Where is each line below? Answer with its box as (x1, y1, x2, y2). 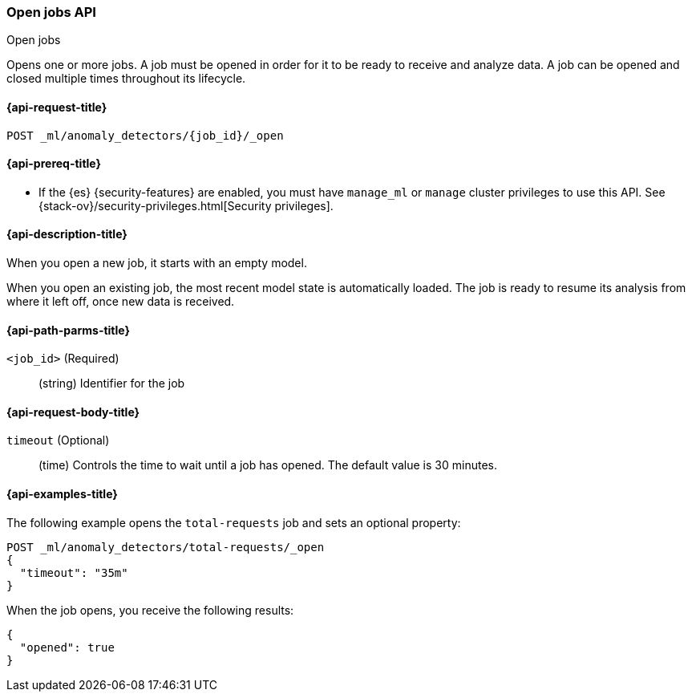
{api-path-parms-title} (6, 323, 131, 337)
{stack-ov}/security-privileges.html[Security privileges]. (38, 198, 334, 213)
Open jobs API (6, 4, 96, 20)
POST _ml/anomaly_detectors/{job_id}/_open (6, 128, 284, 142)
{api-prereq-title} (6, 156, 102, 171)
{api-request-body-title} (6, 404, 140, 419)
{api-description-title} (6, 227, 127, 241)
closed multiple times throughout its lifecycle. (6, 71, 246, 86)
